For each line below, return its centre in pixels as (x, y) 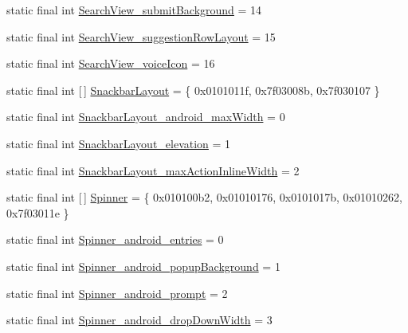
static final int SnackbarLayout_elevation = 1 (119, 143)
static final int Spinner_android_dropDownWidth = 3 (139, 320)
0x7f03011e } (38, 212)
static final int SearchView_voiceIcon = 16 (111, 63)
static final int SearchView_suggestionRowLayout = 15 (141, 36)
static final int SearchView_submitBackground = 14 (134, 10)
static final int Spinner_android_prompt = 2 (117, 293)
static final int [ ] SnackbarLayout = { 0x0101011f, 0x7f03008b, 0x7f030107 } (193, 90)
